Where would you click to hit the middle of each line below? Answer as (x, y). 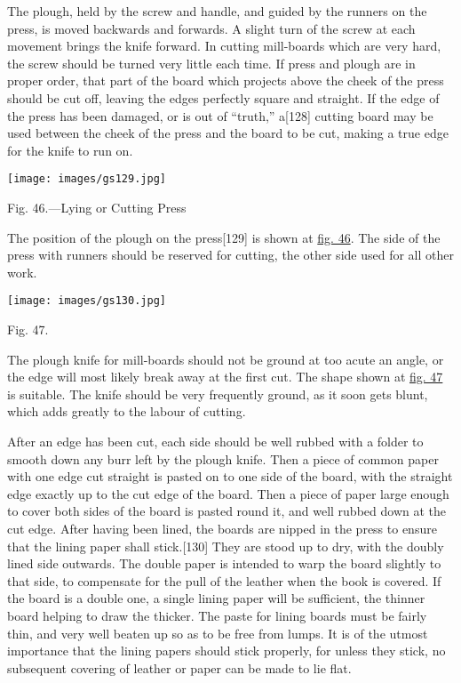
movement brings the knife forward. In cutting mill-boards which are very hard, (224, 46)
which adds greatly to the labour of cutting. (127, 411)
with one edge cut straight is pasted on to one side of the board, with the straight (230, 476)
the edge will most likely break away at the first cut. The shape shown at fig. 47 (225, 377)
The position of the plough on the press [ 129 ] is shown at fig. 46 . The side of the (224, 237)
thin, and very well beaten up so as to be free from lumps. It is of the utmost (218, 633)
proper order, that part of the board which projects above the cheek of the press (226, 80)
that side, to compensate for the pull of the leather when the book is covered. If (224, 580)
